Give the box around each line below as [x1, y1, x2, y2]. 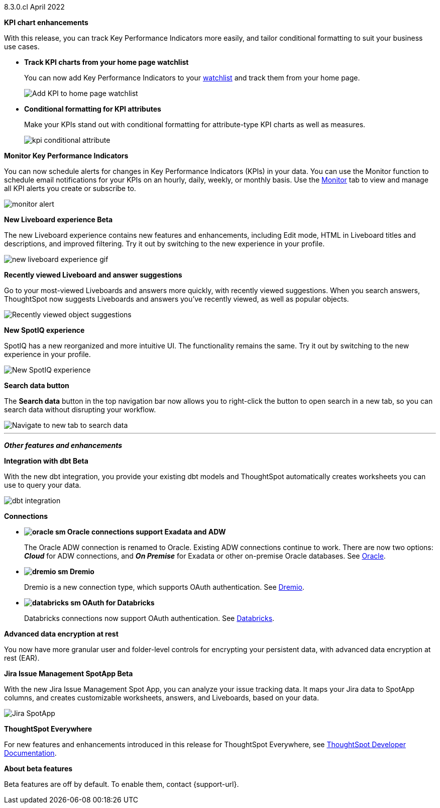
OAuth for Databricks [82, 598, 155, 607]
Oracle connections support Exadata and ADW [67, 527, 226, 536]
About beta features [4, 764, 73, 773]
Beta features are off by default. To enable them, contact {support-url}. [4, 780, 239, 788]
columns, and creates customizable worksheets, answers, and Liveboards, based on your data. [4, 693, 319, 702]
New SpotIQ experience [4, 326, 85, 334]
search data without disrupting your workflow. [4, 405, 156, 414]
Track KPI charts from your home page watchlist [24, 58, 189, 66]
